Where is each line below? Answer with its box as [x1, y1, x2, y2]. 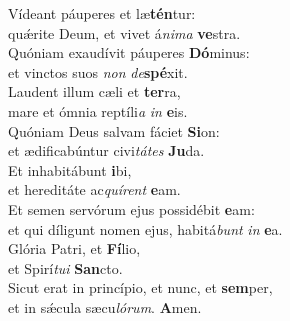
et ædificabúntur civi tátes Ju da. [8, 140, 205, 161]
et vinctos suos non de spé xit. [8, 61, 188, 82]
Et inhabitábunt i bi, [8, 159, 132, 180]
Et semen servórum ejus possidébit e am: [8, 198, 255, 219]
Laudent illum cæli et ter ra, [8, 81, 181, 102]
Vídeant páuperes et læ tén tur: [8, 3, 196, 23]
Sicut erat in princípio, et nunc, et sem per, [8, 277, 273, 298]
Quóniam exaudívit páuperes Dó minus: [8, 42, 250, 63]
